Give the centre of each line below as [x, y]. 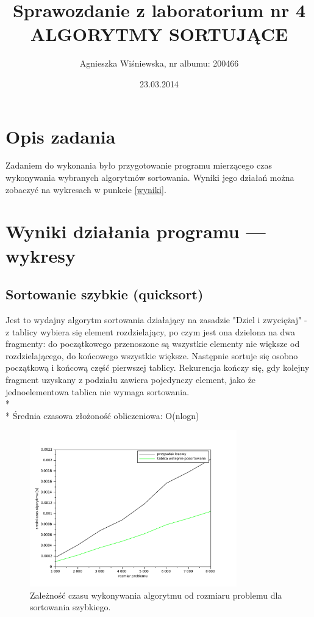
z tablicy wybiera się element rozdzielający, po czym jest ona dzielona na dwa [151, 331]
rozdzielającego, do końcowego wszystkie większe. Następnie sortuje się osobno [152, 355]
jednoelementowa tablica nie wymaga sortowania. [98, 391]
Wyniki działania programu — [136, 231]
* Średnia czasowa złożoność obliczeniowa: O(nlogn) [102, 415]
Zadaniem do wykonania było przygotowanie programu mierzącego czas [139, 165]
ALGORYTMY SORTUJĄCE [159, 34]
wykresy [41, 255]
